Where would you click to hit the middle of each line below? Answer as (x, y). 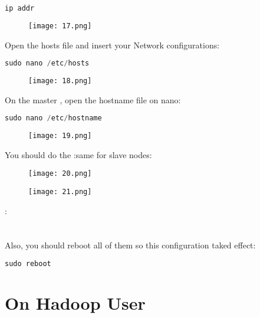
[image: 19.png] (60, 136)
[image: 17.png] (60, 26)
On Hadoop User (75, 303)
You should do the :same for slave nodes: (78, 154)
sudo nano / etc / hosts (47, 63)
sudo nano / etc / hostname (53, 118)
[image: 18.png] (60, 81)
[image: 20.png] (60, 174)
